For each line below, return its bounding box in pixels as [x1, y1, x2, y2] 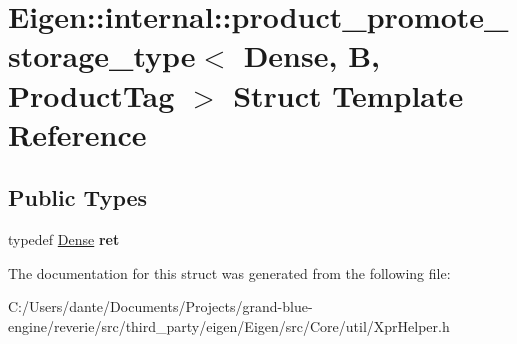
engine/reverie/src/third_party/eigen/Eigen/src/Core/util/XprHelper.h [8, 315, 450, 336]
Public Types [8, 182, 148, 213]
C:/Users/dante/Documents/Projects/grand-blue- [8, 296, 313, 317]
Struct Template [233, 74, 464, 115]
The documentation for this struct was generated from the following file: [8, 262, 451, 283]
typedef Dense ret [8, 229, 120, 250]
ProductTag [8, 74, 175, 115]
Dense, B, [243, 35, 380, 76]
